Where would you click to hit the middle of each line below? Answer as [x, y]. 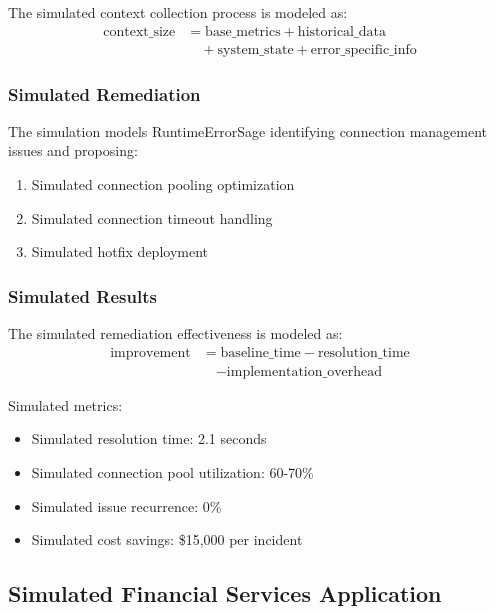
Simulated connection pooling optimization [163, 184]
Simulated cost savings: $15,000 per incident [167, 539]
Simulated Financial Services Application [225, 593]
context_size [139, 31]
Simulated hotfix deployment [119, 251]
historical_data [341, 31]
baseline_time [260, 352]
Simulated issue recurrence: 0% [126, 505]
